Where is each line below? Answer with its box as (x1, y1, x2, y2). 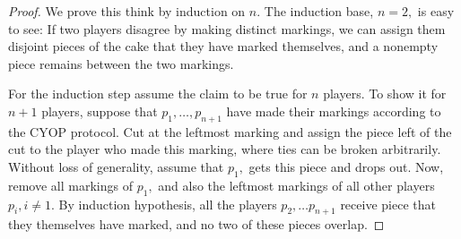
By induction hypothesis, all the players (58, 194, 277, 213)
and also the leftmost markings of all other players (158, 175, 435, 194)
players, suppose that (41, 101, 158, 120)
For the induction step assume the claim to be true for (8, 84, 308, 103)
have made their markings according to (226, 101, 441, 120)
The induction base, (264, 2, 374, 20)
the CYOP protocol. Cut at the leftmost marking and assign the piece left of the (8, 122, 452, 141)
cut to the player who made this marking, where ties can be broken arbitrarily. (8, 140, 441, 158)
